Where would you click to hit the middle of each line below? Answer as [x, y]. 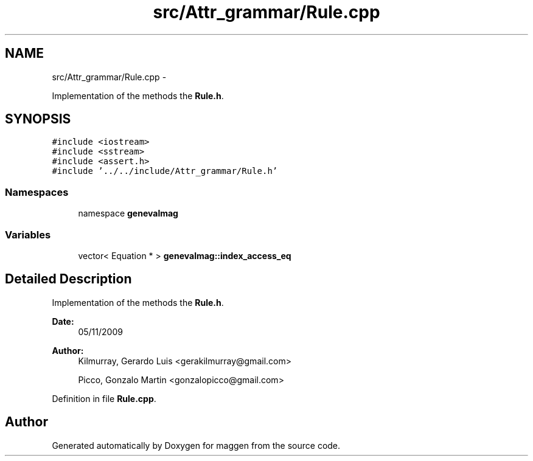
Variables [28, 234]
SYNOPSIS [38, 119]
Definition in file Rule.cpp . [104, 398]
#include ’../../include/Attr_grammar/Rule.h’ [165, 171]
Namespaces [37, 192]
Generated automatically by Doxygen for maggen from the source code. [196, 445]
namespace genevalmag [128, 213]
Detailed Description [68, 279]
